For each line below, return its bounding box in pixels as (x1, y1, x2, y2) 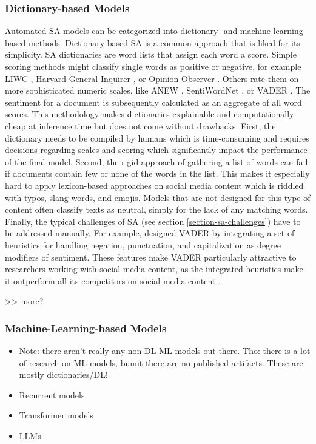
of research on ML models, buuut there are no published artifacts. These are (19, 356, 303, 369)
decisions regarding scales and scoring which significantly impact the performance (5, 143, 308, 156)
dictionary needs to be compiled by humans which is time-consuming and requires (5, 131, 309, 144)
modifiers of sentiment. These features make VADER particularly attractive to (5, 250, 297, 263)
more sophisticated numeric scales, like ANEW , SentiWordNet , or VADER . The (5, 84, 311, 97)
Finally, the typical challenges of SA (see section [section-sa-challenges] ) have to (5, 214, 301, 227)
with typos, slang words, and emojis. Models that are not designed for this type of (5, 191, 311, 203)
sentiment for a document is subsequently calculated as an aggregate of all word (5, 95, 302, 108)
